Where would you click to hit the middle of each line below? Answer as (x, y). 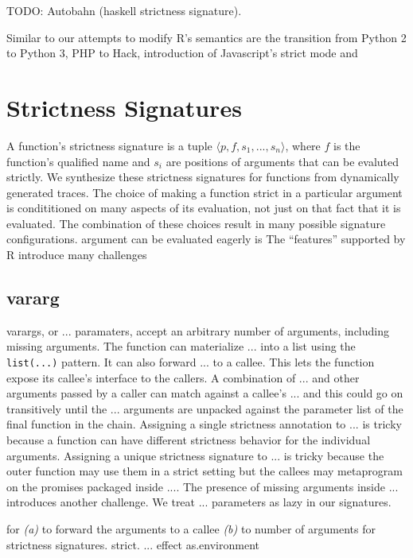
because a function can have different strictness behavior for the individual (189, 440)
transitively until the (57, 408)
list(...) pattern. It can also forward (101, 362)
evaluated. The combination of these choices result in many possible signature (196, 223)
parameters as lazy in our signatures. (302, 502)
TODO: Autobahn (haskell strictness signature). (124, 10)
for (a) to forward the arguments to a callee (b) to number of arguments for (191, 529)
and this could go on (353, 393)
